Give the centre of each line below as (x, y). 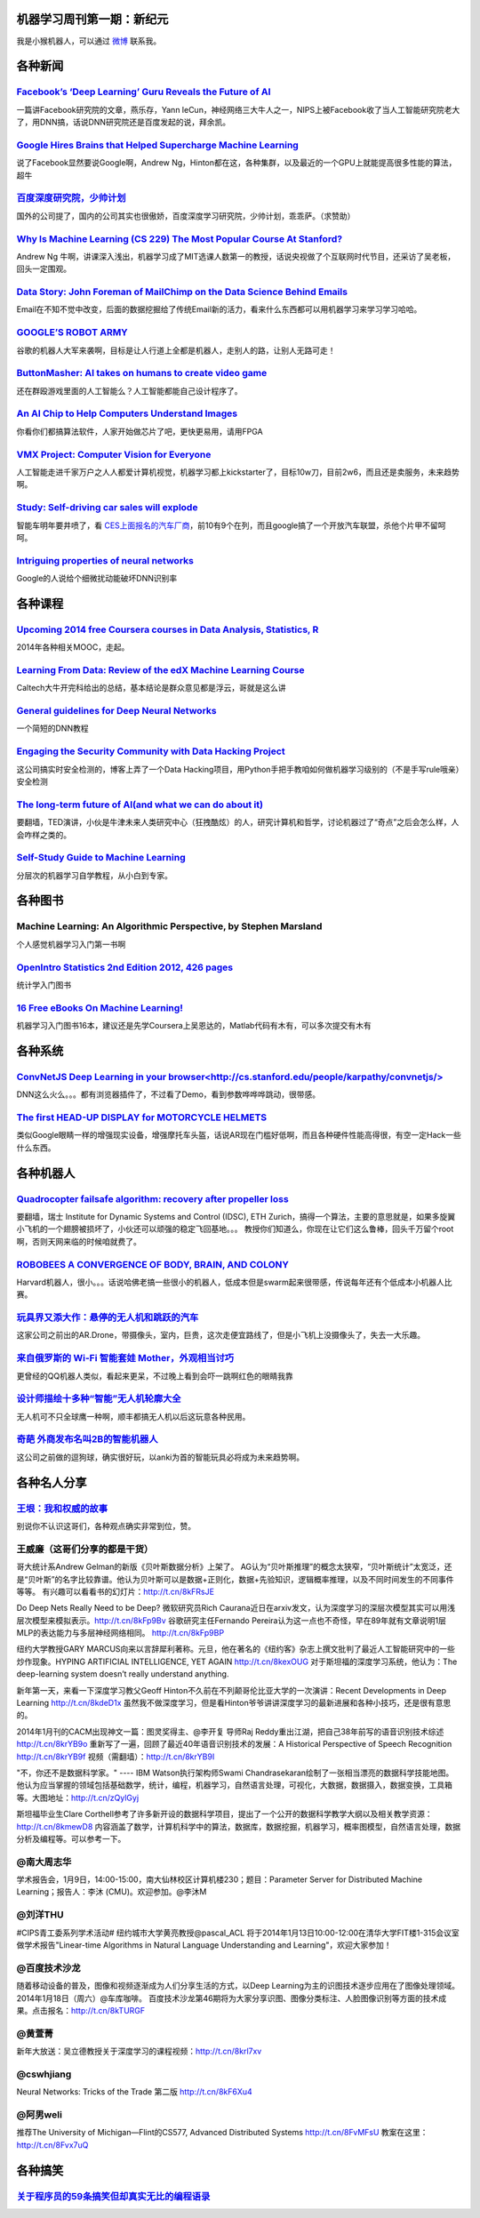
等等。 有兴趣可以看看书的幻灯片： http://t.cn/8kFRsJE (116, 1591)
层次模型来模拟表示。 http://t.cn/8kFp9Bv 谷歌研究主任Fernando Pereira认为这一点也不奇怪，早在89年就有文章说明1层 (231, 1620)
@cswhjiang (44, 2074)
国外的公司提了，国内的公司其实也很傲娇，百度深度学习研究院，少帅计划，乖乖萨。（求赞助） (186, 216)
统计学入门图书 (44, 985)
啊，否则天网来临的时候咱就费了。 (79, 1241)
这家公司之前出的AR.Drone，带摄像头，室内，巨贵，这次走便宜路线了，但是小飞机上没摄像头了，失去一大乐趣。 (221, 1335)
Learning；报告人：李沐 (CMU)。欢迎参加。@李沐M (112, 1892)
